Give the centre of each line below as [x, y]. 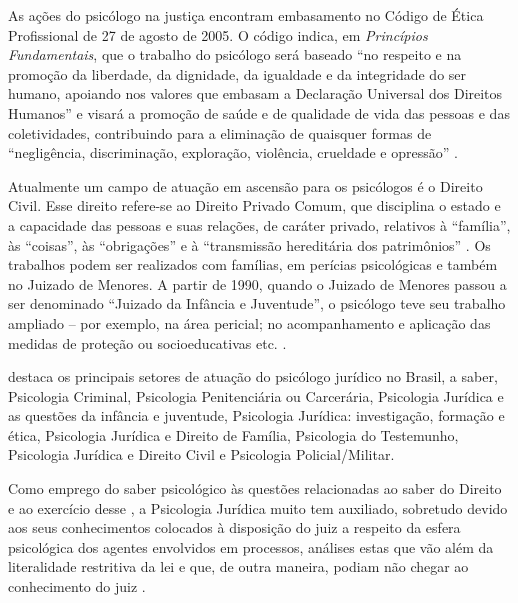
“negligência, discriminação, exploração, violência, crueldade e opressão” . [233, 152]
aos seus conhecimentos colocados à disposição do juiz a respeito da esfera [234, 527]
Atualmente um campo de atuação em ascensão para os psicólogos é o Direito [245, 185]
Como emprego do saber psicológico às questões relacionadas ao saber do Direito [255, 488]
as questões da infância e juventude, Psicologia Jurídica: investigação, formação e [256, 415]
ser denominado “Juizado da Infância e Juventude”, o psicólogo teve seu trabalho [257, 303]
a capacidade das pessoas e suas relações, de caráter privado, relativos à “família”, [259, 224]
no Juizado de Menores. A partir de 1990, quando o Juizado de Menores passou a [257, 283]
